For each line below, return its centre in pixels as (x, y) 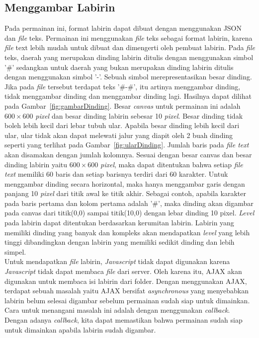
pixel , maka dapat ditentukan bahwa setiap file (172, 164)
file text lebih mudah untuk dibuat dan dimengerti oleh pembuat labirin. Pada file (130, 47)
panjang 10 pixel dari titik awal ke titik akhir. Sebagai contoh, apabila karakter (125, 193)
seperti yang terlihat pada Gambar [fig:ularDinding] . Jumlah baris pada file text (127, 145)
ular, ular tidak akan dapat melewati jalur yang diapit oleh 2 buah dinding (119, 135)
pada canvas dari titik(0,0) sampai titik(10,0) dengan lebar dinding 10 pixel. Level (129, 213)
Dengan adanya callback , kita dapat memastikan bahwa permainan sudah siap (124, 320)
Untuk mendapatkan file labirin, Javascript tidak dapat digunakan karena (117, 261)
